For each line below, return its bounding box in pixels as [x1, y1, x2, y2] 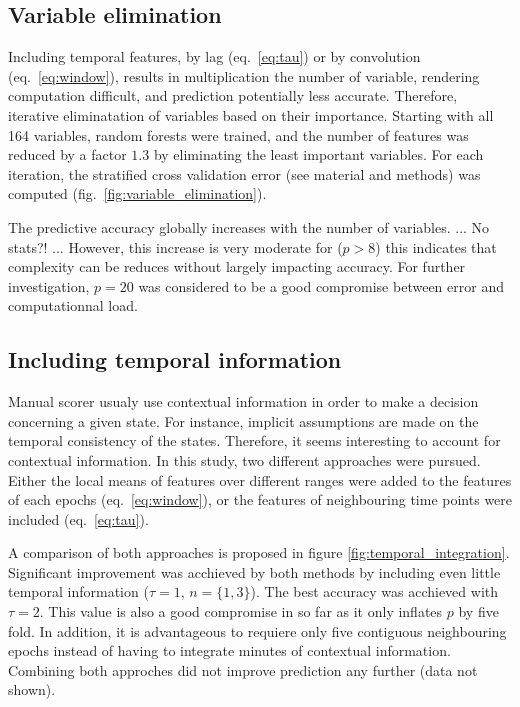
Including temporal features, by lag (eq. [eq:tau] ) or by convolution [8, 46, 421, 67]
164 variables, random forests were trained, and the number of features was [8, 124, 469, 145]
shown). [8, 679, 56, 700]
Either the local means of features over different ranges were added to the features [8, 469, 512, 490]
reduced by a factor [8, 144, 127, 165]
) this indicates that [375, 236, 497, 257]
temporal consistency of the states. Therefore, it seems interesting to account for [8, 430, 501, 451]
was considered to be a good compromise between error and [138, 275, 504, 296]
